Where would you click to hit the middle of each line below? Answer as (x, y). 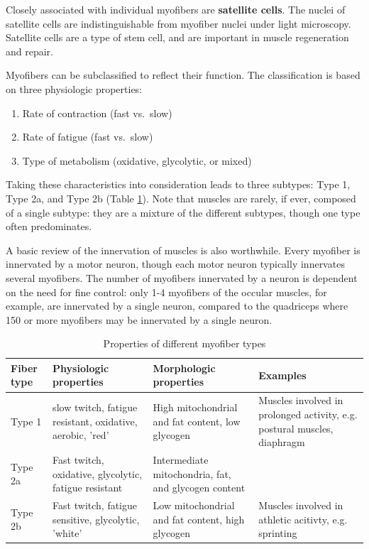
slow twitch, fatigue (95, 407)
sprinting (278, 533)
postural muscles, (296, 428)
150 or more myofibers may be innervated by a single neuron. (139, 319)
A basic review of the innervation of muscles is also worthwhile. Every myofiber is (183, 250)
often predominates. (49, 226)
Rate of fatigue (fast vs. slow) (88, 137)
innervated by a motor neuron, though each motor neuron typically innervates (175, 264)
